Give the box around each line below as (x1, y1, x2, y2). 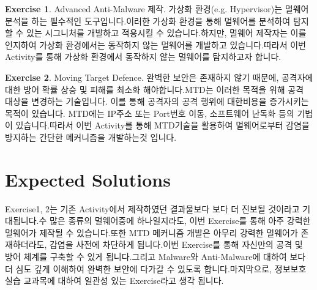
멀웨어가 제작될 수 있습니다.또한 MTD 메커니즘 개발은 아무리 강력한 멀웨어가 (5, 226, 298, 239)
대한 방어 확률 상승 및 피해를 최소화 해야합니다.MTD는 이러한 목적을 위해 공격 (5, 83, 304, 95)
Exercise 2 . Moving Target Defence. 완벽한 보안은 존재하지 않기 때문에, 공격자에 (5, 70, 313, 83)
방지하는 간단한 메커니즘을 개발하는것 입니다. (5, 130, 177, 143)
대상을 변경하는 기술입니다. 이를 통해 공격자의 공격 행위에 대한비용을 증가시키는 (5, 95, 309, 108)
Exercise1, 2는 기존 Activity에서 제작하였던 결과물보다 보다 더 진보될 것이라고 (5, 202, 300, 215)
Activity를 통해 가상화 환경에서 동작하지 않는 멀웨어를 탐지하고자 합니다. (5, 50, 282, 63)
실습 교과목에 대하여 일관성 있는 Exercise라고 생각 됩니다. (5, 274, 224, 287)
